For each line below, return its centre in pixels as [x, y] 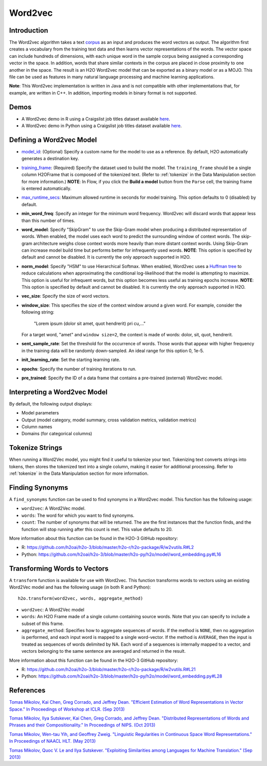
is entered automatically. [46, 188]
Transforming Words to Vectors [59, 568]
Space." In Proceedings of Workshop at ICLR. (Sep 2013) [67, 709]
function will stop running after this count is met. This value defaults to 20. [97, 529]
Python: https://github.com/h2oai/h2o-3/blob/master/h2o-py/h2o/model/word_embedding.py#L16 [121, 554]
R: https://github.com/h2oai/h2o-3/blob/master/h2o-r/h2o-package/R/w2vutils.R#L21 [109, 669]
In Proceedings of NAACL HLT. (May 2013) [52, 741]
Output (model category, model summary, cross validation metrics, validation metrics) [109, 420]
